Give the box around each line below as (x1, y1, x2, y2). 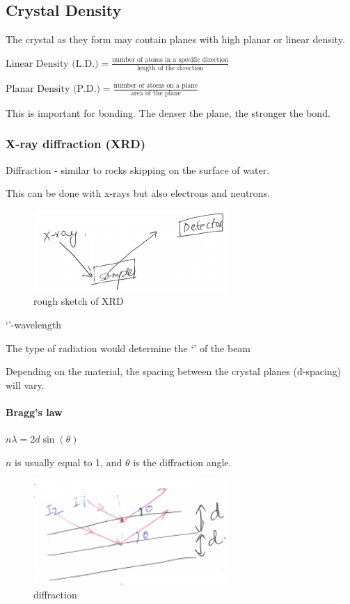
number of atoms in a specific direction (112, 56, 229, 64)
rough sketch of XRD (33, 294, 124, 308)
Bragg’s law (6, 405, 63, 420)
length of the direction (136, 65, 204, 72)
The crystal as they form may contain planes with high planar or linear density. (6, 32, 345, 47)
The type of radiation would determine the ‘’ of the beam (6, 340, 251, 355)
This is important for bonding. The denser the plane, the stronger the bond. (6, 105, 331, 120)
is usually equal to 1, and (15, 454, 122, 469)
